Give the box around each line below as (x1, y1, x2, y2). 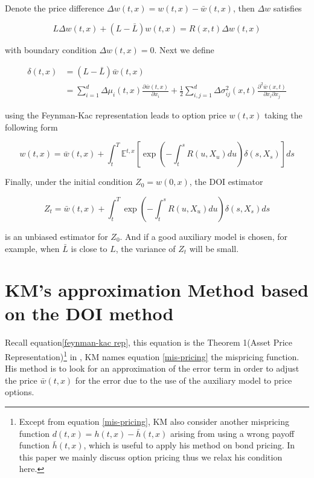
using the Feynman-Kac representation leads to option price (5, 109, 226, 121)
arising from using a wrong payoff (170, 427, 295, 439)
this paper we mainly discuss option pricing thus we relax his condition (19, 450, 283, 463)
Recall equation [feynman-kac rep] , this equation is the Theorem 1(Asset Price (5, 336, 293, 349)
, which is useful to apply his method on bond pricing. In (83, 439, 295, 451)
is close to (71, 242, 107, 254)
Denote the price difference (5, 2, 104, 14)
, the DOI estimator (189, 175, 263, 188)
